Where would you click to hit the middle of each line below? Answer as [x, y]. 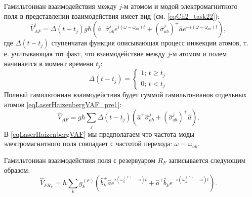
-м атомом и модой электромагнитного [180, 6]
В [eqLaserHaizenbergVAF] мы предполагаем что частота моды [99, 134]
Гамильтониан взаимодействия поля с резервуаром [80, 160]
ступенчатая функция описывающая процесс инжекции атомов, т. [150, 43]
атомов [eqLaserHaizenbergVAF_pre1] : [63, 104]
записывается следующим [207, 160]
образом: [17, 170]
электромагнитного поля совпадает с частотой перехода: [88, 143]
